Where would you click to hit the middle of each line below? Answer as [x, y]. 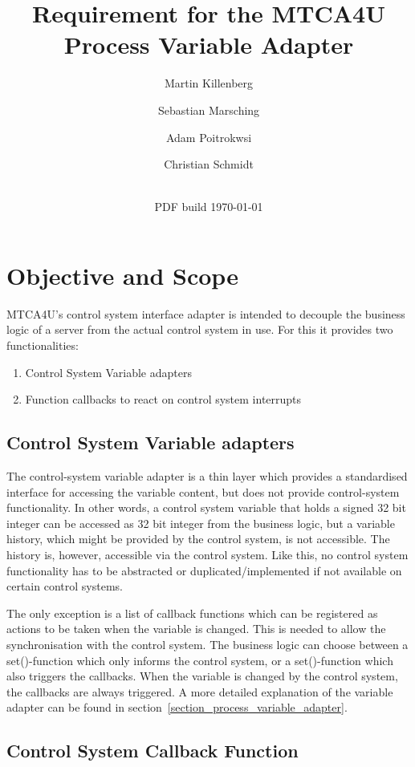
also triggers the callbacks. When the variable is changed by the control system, [202, 676]
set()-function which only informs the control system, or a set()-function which [200, 660]
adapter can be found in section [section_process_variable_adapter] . [177, 707]
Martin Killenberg [209, 83]
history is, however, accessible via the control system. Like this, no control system [207, 554]
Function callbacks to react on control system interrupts [163, 399]
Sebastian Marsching [209, 110]
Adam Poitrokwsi [209, 137]
